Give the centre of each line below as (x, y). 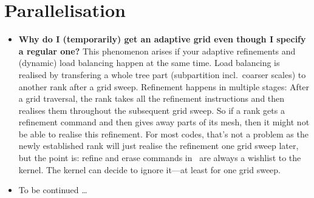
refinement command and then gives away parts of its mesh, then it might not (164, 122)
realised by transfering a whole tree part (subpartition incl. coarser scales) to (162, 74)
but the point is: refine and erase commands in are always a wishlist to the (160, 158)
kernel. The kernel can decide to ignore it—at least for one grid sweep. (149, 169)
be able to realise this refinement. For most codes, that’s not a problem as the (163, 134)
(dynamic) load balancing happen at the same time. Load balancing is (149, 63)
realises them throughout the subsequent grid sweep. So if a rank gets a (152, 110)
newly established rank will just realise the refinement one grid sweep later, (159, 146)
